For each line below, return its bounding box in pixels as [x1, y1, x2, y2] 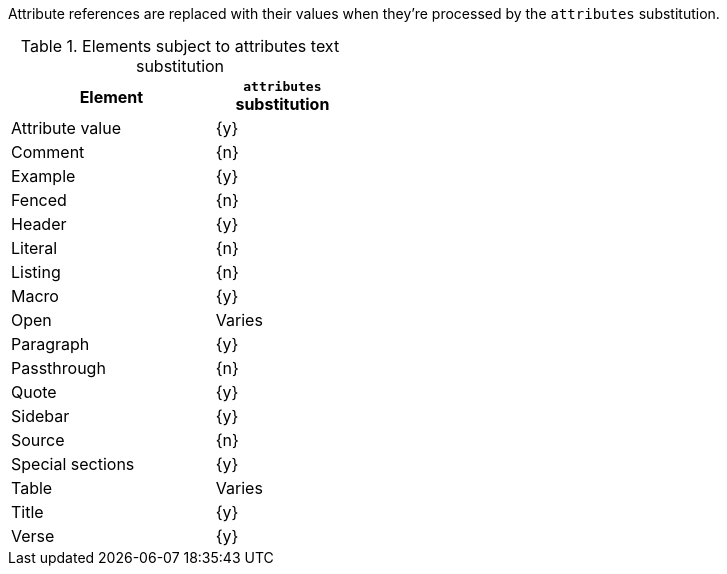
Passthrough [11, 358, 106, 378]
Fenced [11, 190, 67, 210]
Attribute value [11, 118, 121, 138]
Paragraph [11, 334, 90, 354]
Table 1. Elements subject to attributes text [20, 36, 340, 56]
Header [11, 214, 67, 234]
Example [11, 166, 76, 186]
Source [11, 430, 65, 450]
